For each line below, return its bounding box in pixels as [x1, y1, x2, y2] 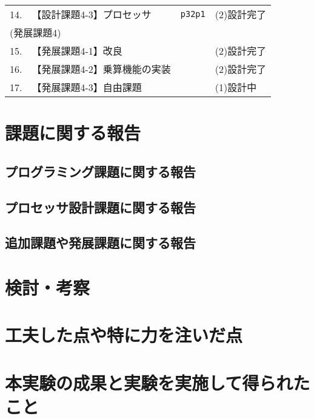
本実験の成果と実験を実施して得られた [5, 370, 310, 395]
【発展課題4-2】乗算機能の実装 [32, 62, 171, 76]
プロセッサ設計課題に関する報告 [5, 197, 196, 216]
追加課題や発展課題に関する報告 [5, 233, 196, 252]
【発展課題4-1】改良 [32, 44, 122, 58]
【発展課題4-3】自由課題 [32, 80, 142, 94]
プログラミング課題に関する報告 [5, 162, 196, 180]
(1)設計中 [215, 80, 257, 94]
